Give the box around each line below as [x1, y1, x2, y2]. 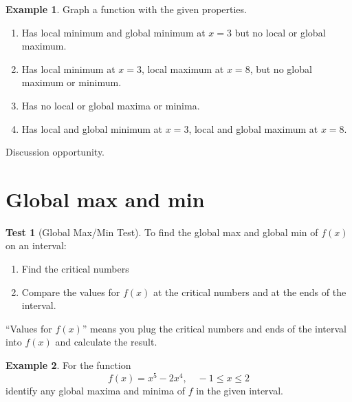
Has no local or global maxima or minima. [21, 98, 200, 112]
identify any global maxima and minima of [5, 383, 185, 397]
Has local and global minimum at [21, 121, 163, 136]
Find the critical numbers [21, 262, 129, 276]
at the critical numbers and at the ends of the [153, 284, 346, 299]
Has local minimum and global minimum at [21, 25, 206, 39]
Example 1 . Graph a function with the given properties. [5, 2, 247, 16]
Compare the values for [21, 284, 120, 299]
